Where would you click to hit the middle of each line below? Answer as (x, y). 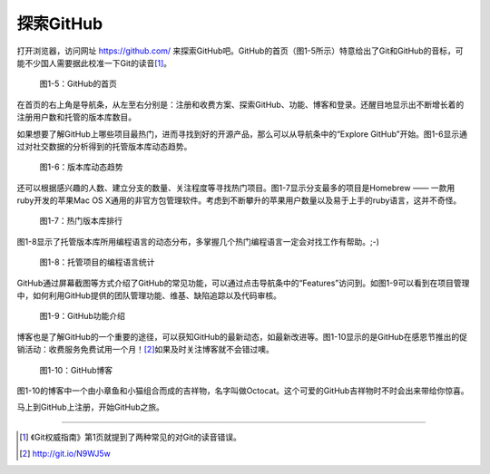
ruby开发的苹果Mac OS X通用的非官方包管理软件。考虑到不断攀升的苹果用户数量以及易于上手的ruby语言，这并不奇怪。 (239, 200)
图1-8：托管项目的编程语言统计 (97, 262)
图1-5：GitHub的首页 (78, 84)
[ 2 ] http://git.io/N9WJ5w (65, 454)
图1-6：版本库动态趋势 (81, 167)
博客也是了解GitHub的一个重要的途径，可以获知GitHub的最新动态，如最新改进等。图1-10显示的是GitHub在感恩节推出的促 (242, 336)
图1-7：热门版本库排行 (81, 221)
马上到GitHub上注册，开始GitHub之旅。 (91, 407)
